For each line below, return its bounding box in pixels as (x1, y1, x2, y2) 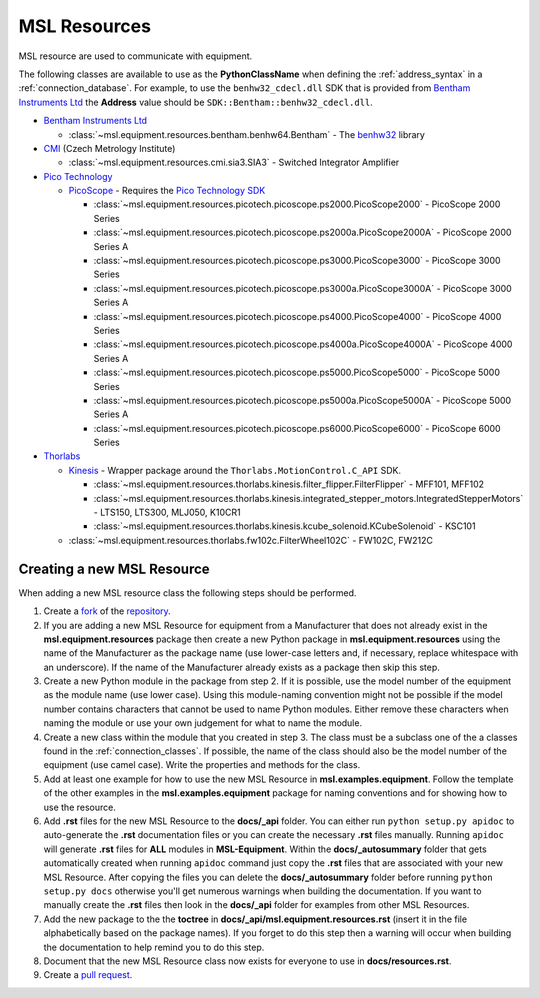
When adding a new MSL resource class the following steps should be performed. (18, 586, 357, 599)
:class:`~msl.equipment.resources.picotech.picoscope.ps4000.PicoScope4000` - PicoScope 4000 (93, 310, 502, 322)
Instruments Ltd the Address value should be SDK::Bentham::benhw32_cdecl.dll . (18, 96, 374, 108)
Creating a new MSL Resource (18, 560, 210, 577)
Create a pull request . (43, 969, 133, 981)
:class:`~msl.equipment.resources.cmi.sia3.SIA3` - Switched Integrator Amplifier (68, 156, 400, 169)
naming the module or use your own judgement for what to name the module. (43, 717, 363, 729)
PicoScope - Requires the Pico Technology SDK (68, 185, 266, 197)
